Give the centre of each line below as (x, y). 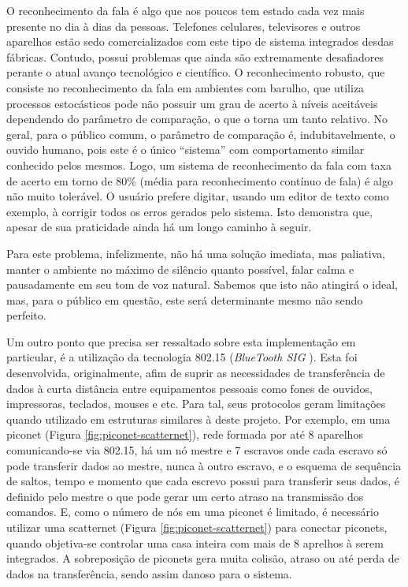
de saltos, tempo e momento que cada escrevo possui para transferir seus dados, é (203, 481)
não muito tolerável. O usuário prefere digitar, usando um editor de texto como (198, 196)
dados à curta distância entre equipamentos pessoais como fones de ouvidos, (189, 388)
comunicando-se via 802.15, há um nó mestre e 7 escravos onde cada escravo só (197, 450)
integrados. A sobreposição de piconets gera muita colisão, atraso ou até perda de (203, 558)
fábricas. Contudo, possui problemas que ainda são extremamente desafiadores (195, 56)
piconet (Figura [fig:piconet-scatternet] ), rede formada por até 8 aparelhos (185, 434)
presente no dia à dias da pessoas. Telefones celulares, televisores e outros (184, 26)
